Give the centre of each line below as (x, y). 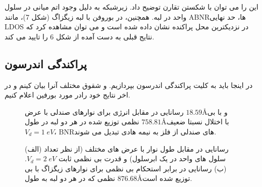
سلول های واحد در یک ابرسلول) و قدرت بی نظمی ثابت (142, 158)
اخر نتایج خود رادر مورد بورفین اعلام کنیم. (67, 95)
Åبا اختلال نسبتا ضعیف (195, 122)
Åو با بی (215, 111)
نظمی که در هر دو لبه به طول (70, 178)
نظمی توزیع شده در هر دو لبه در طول (82, 122)
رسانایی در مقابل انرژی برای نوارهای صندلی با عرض (104, 111)
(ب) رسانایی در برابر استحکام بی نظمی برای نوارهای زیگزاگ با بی (126, 168)
